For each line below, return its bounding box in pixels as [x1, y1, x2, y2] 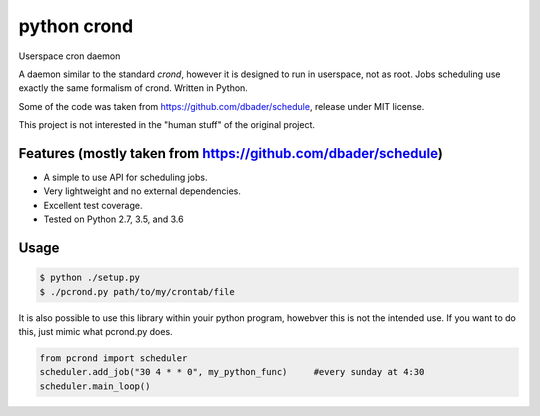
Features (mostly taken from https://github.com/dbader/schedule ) [18, 145, 444, 162]
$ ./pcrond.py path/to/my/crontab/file [39, 286, 235, 297]
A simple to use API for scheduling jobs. [43, 171, 208, 184]
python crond [18, 15, 134, 37]
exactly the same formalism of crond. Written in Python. [18, 82, 249, 94]
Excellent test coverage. [43, 199, 143, 211]
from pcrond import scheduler [39, 352, 188, 364]
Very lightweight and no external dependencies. [43, 185, 242, 197]
